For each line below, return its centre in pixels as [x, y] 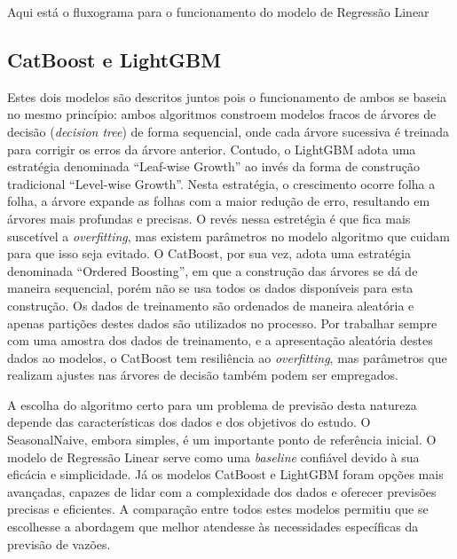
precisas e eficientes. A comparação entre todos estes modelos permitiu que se [218, 509]
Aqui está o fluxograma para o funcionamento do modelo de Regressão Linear [218, 12]
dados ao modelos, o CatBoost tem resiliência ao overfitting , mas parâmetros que [227, 357]
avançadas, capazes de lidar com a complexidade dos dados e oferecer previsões [222, 491]
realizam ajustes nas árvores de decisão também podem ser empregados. [203, 375]
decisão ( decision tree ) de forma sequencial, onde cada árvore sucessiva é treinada [228, 131]
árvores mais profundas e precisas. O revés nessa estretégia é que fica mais [209, 218]
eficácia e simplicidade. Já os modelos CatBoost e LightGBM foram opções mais [225, 474]
